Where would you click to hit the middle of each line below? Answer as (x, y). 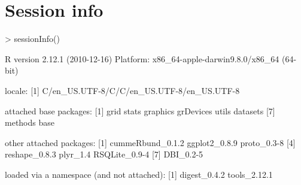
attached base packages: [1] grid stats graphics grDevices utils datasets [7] (140, 110)
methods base (30, 122)
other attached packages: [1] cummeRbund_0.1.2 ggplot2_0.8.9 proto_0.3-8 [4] (150, 142)
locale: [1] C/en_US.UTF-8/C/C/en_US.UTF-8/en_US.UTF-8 (122, 90)
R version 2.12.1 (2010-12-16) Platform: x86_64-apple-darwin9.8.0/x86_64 (142, 58)
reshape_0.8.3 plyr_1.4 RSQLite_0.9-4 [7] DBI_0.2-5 (104, 154)
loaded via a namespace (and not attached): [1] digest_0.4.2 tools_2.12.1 (139, 174)
